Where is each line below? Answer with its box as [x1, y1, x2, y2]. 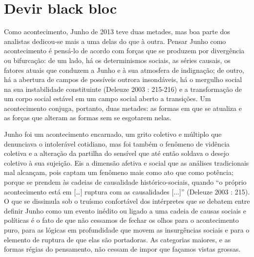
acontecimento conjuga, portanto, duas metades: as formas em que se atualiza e [4, 103, 242, 113]
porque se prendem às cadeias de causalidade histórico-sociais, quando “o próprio [4, 177, 247, 187]
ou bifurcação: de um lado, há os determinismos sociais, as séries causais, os [4, 55, 231, 65]
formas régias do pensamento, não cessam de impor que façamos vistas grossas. [4, 244, 241, 254]
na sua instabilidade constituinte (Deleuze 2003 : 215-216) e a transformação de [4, 84, 242, 94]
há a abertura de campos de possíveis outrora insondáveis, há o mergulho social [4, 74, 242, 85]
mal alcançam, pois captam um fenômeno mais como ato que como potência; [4, 167, 233, 177]
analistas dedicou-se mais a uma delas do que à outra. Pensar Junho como [4, 36, 226, 46]
